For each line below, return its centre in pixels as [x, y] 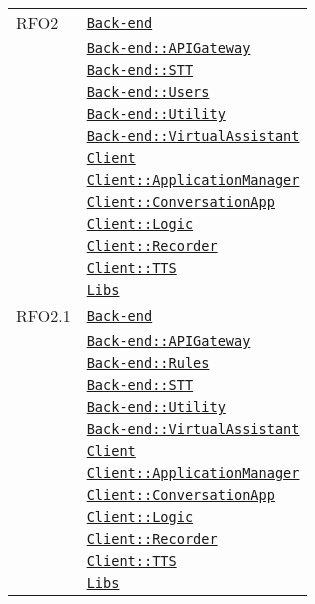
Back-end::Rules [148, 363]
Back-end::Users [148, 92]
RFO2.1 [43, 315]
